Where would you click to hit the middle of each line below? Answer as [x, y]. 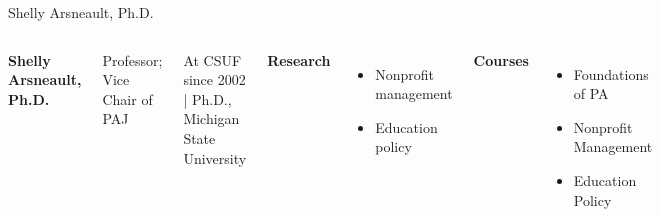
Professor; [132, 59]
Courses [501, 59]
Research [299, 59]
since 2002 [214, 79]
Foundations [611, 73]
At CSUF [212, 59]
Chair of [127, 98]
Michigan [211, 118]
